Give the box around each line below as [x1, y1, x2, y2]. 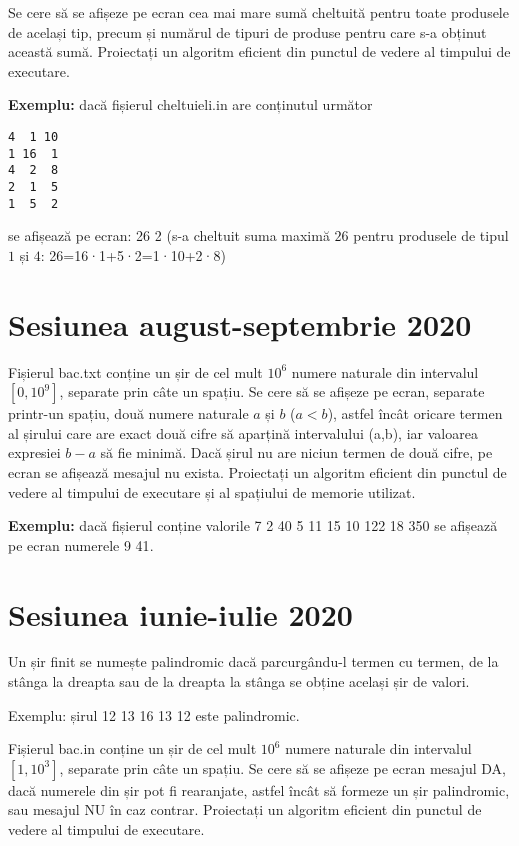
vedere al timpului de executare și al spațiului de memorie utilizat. [8, 481, 416, 502]
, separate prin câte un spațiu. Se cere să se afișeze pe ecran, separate [59, 381, 485, 402]
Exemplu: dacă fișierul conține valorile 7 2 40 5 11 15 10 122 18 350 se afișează [8, 515, 498, 536]
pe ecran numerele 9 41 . [8, 534, 154, 555]
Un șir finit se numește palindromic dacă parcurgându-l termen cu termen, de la [8, 651, 499, 672]
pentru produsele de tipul [353, 225, 509, 246]
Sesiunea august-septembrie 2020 [8, 303, 472, 344]
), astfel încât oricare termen [327, 403, 503, 424]
